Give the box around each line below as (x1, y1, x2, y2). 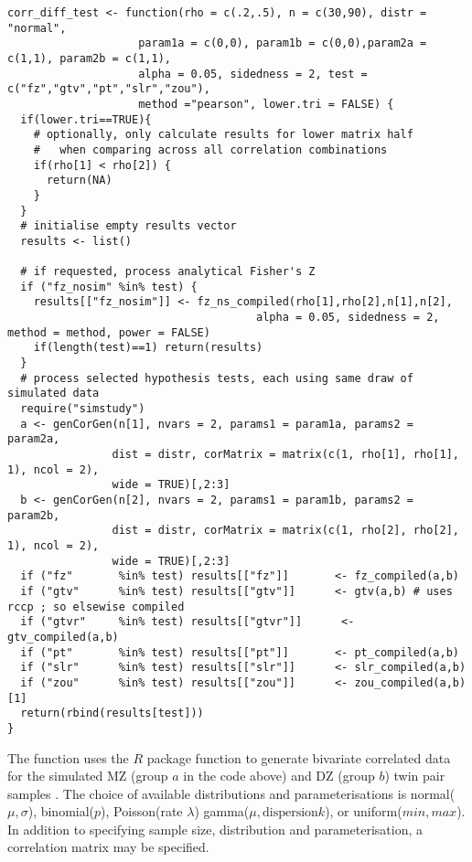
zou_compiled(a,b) (354, 676, 467, 689)
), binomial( (27, 802, 95, 821)
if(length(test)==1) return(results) (33, 341, 263, 355)
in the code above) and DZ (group (183, 766, 375, 785)
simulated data (7, 387, 100, 400)
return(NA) (46, 174, 113, 187)
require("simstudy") (20, 402, 145, 416)
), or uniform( (325, 802, 402, 821)
